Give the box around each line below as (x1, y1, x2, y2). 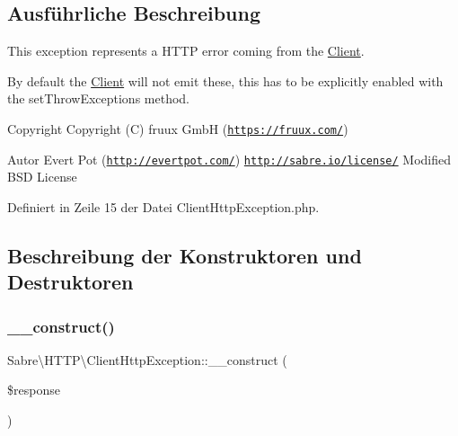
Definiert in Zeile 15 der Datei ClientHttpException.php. (7, 197, 320, 216)
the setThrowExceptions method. (7, 89, 189, 108)
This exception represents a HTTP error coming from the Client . (7, 41, 365, 60)
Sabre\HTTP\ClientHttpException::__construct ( (7, 350, 287, 369)
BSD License (7, 167, 77, 186)
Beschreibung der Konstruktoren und (7, 241, 362, 269)
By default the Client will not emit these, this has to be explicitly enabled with (7, 71, 444, 90)
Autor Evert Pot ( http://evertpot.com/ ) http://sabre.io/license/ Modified (7, 149, 452, 168)
